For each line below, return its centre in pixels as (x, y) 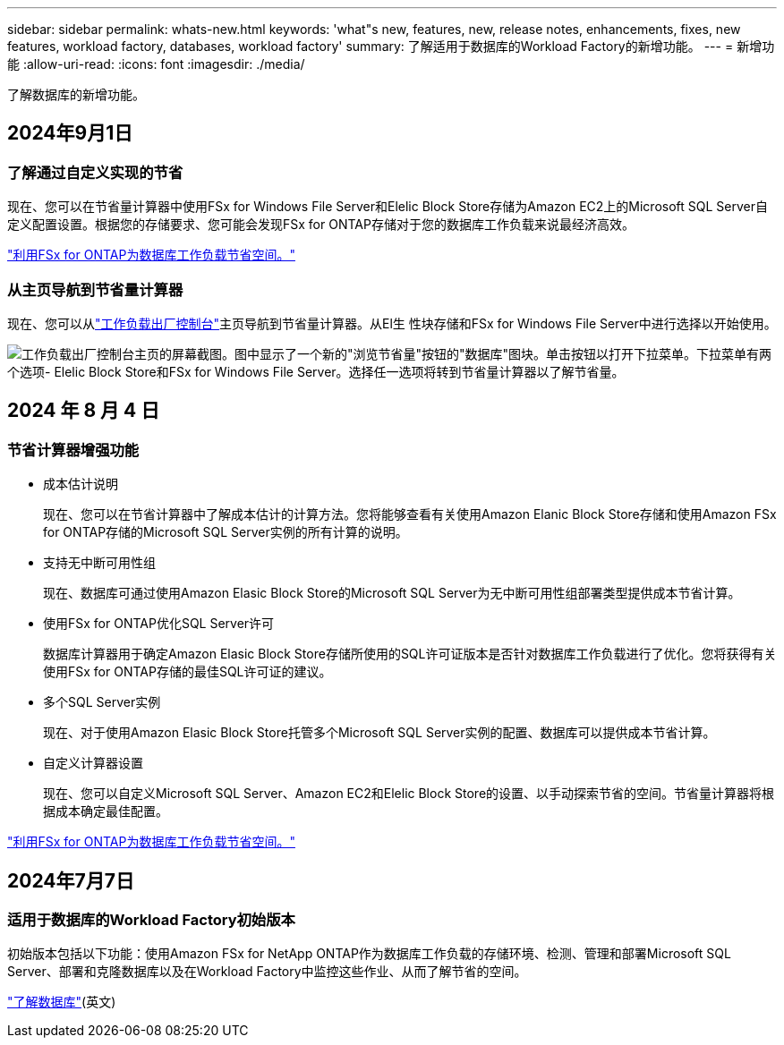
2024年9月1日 (70, 133)
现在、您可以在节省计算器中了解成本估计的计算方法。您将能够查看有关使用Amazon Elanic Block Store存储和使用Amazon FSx (410, 514)
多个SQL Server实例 (102, 702)
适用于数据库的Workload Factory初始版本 (151, 920)
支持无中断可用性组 (99, 563)
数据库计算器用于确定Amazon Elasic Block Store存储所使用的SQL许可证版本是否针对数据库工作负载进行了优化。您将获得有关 (410, 654)
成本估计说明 (81, 484)
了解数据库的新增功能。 (76, 94)
